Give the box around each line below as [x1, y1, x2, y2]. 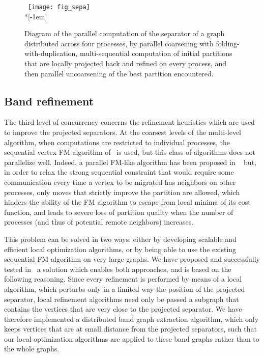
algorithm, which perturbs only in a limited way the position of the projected [4, 283, 245, 294]
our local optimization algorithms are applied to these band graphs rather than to [4, 333, 259, 344]
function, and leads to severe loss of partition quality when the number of [4, 206, 233, 217]
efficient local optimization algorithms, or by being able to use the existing [4, 243, 237, 254]
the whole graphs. [4, 343, 60, 354]
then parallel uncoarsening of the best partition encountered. [24, 68, 214, 78]
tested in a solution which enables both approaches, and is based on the [4, 263, 231, 274]
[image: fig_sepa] [28, 4, 90, 11]
